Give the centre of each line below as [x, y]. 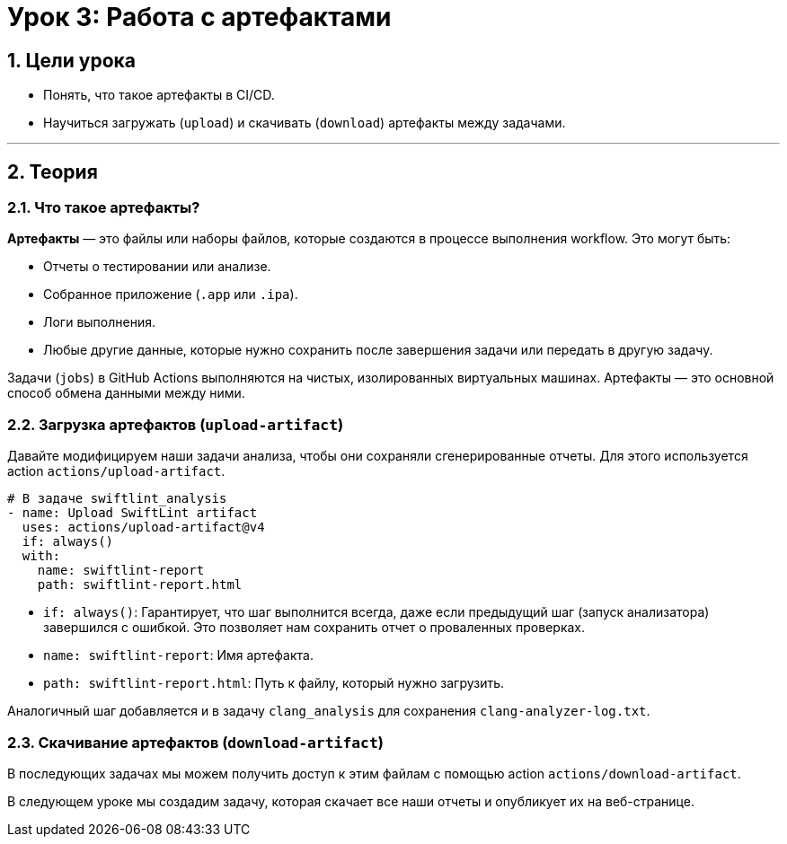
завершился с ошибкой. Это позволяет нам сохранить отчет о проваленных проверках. [314, 628]
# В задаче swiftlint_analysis [117, 499]
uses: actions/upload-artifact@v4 [143, 527]
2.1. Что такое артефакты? [104, 208]
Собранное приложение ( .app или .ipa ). [171, 295]
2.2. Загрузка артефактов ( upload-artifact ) [176, 424]
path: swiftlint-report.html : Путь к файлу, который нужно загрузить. [274, 683]
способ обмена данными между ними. [126, 393]
